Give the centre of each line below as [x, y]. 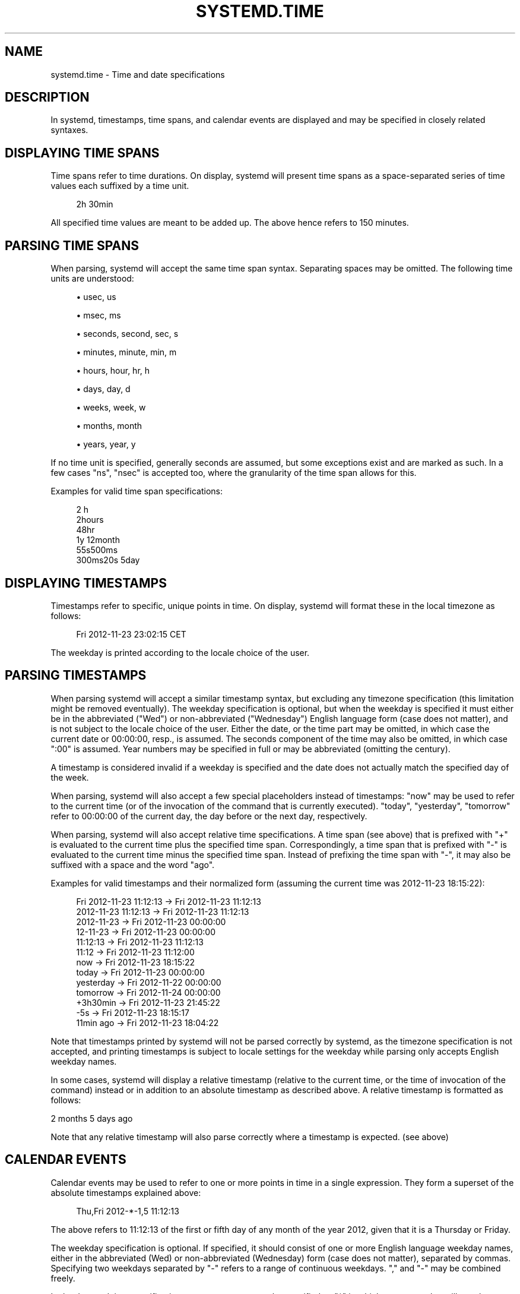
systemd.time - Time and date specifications [138, 74]
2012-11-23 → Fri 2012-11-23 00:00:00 [151, 921]
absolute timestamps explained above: [126, 1192]
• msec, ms [99, 315]
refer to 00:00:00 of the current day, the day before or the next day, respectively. [209, 816]
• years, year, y [106, 444]
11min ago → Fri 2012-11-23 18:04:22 [148, 1022]
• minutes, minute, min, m [126, 352]
